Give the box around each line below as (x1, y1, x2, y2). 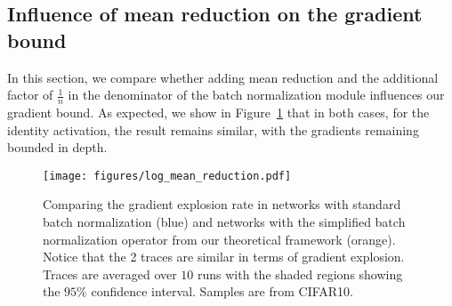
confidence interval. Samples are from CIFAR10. (91, 282, 354, 301)
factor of (7, 85, 53, 104)
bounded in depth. (7, 138, 108, 157)
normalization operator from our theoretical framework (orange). (43, 229, 396, 248)
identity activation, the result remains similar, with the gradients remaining (7, 120, 419, 139)
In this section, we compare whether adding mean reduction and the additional (7, 68, 439, 86)
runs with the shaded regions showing (198, 264, 403, 283)
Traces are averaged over (43, 264, 177, 283)
